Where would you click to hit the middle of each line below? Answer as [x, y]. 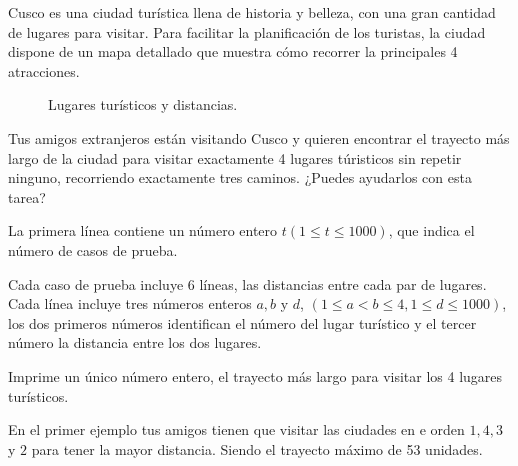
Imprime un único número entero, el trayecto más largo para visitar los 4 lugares [255, 375]
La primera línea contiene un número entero [143, 230]
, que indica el [431, 230]
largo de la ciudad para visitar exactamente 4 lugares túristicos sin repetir [235, 157]
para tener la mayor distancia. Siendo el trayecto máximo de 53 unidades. [257, 448]
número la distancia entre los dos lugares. [135, 342]
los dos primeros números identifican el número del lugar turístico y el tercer [242, 322]
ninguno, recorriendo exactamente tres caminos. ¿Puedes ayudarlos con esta [240, 177]
